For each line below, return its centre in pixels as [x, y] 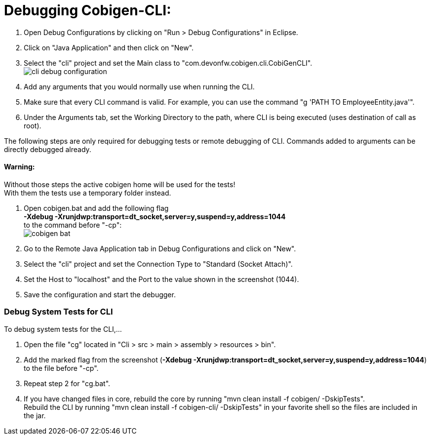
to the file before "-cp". [61, 368]
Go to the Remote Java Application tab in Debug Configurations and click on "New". [160, 248]
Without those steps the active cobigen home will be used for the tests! [120, 184]
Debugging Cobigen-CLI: [88, 10]
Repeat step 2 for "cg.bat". [67, 383]
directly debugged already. [48, 149]
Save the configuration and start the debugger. [100, 294]
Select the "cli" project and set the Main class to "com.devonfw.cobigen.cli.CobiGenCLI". [168, 63]
